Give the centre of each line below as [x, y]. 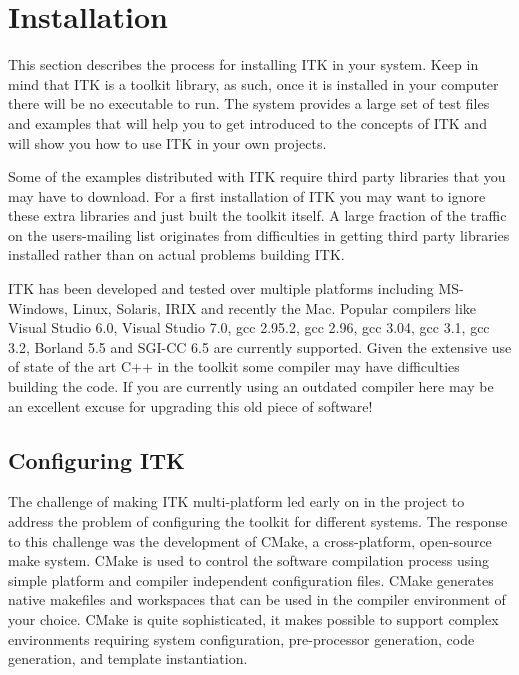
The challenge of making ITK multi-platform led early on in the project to [236, 501]
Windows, [38, 307]
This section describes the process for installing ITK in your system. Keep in [243, 64]
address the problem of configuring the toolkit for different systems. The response [258, 521]
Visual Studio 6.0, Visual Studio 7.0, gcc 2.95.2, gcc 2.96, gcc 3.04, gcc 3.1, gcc [249, 327]
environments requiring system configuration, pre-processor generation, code [241, 638]
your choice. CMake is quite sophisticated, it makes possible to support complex [253, 618]
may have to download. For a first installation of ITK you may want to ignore [247, 195]
